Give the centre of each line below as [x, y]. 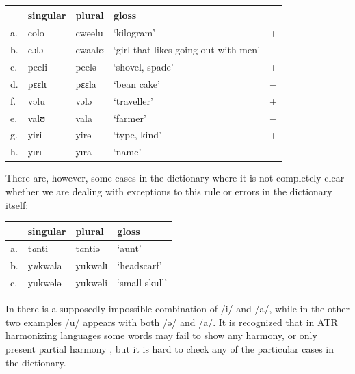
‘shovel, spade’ [143, 67]
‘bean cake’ [136, 83]
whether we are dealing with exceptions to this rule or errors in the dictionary [169, 191]
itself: [17, 204]
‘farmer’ [130, 117]
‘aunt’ [129, 248]
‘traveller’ [133, 100]
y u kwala [45, 265]
